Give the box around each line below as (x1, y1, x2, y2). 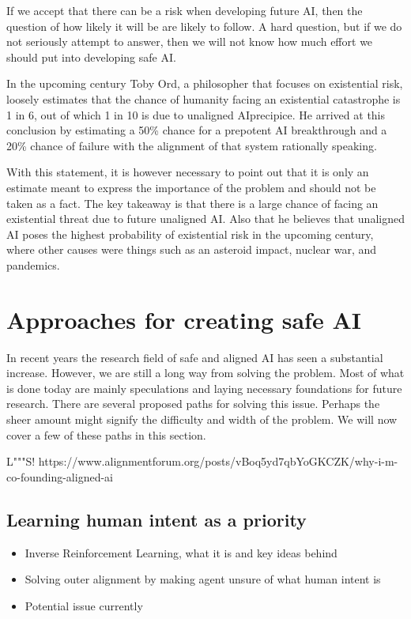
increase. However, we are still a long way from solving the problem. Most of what (6, 364, 405, 381)
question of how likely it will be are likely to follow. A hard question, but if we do (6, 17, 402, 34)
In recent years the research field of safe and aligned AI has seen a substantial (6, 349, 383, 365)
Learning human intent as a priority (6, 507, 307, 531)
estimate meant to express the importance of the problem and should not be (6, 179, 376, 195)
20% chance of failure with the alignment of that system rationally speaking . (6, 137, 377, 153)
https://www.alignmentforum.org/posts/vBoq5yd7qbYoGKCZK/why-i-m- (38, 453, 398, 470)
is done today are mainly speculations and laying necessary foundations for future (6, 379, 402, 396)
